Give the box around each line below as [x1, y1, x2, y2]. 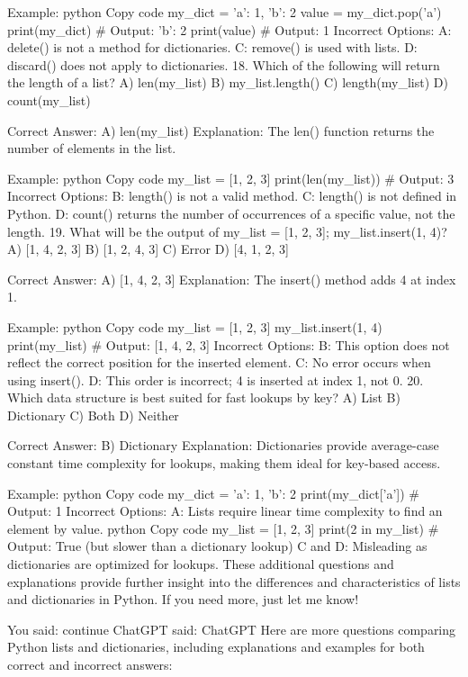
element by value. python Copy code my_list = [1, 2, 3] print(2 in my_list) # [7, 519, 439, 537]
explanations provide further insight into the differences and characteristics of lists [7, 572, 461, 591]
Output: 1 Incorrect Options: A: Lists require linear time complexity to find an [7, 501, 443, 520]
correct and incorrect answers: [7, 655, 173, 673]
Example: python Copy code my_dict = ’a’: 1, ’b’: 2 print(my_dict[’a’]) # [7, 483, 420, 502]
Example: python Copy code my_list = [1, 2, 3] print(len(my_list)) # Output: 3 [7, 168, 454, 187]
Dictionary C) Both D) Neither [7, 405, 179, 424]
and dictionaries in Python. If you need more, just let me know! [7, 590, 359, 609]
